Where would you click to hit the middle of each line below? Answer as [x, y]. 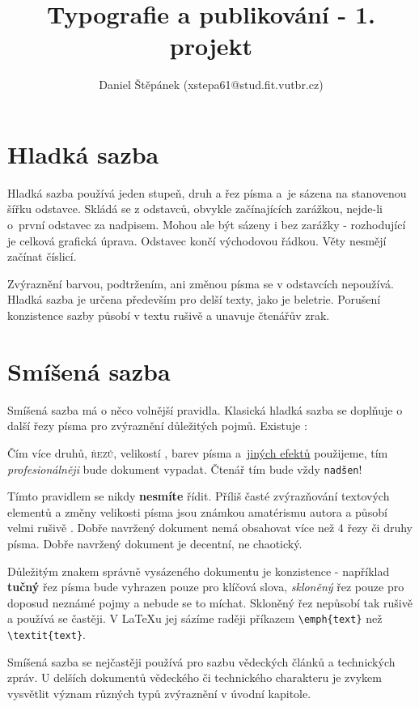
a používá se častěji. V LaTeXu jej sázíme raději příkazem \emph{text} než [195, 618]
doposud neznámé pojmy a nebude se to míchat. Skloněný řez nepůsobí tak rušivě [210, 602]
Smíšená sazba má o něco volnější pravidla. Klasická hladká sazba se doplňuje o [205, 409]
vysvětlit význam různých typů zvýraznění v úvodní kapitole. [159, 693]
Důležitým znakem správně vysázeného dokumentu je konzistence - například [199, 571]
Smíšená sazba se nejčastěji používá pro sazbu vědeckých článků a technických [201, 661]
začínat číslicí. [42, 256]
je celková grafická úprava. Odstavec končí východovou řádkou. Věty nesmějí [197, 240]
